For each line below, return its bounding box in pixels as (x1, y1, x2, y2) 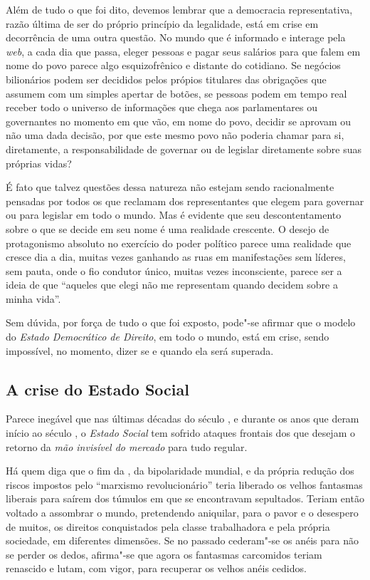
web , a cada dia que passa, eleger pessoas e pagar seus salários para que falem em (6, 43, 361, 58)
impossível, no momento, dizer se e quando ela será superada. (6, 343, 274, 358)
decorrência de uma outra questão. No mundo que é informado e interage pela (6, 30, 346, 45)
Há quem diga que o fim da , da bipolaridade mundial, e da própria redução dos (6, 463, 354, 478)
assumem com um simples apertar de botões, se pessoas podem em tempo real (6, 86, 347, 100)
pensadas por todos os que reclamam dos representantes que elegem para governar (6, 193, 364, 208)
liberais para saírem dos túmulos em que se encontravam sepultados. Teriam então (6, 491, 364, 506)
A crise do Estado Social (6, 378, 189, 400)
